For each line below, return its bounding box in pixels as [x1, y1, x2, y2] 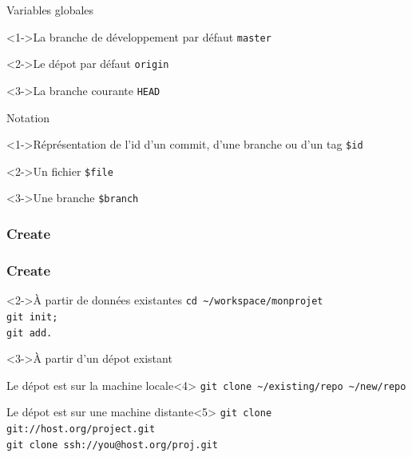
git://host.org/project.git [6, 423, 156, 435]
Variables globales [6, 2, 94, 18]
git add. [6, 327, 53, 339]
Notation [6, 109, 50, 125]
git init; [6, 311, 58, 323]
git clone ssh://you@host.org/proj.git [6, 439, 218, 451]
